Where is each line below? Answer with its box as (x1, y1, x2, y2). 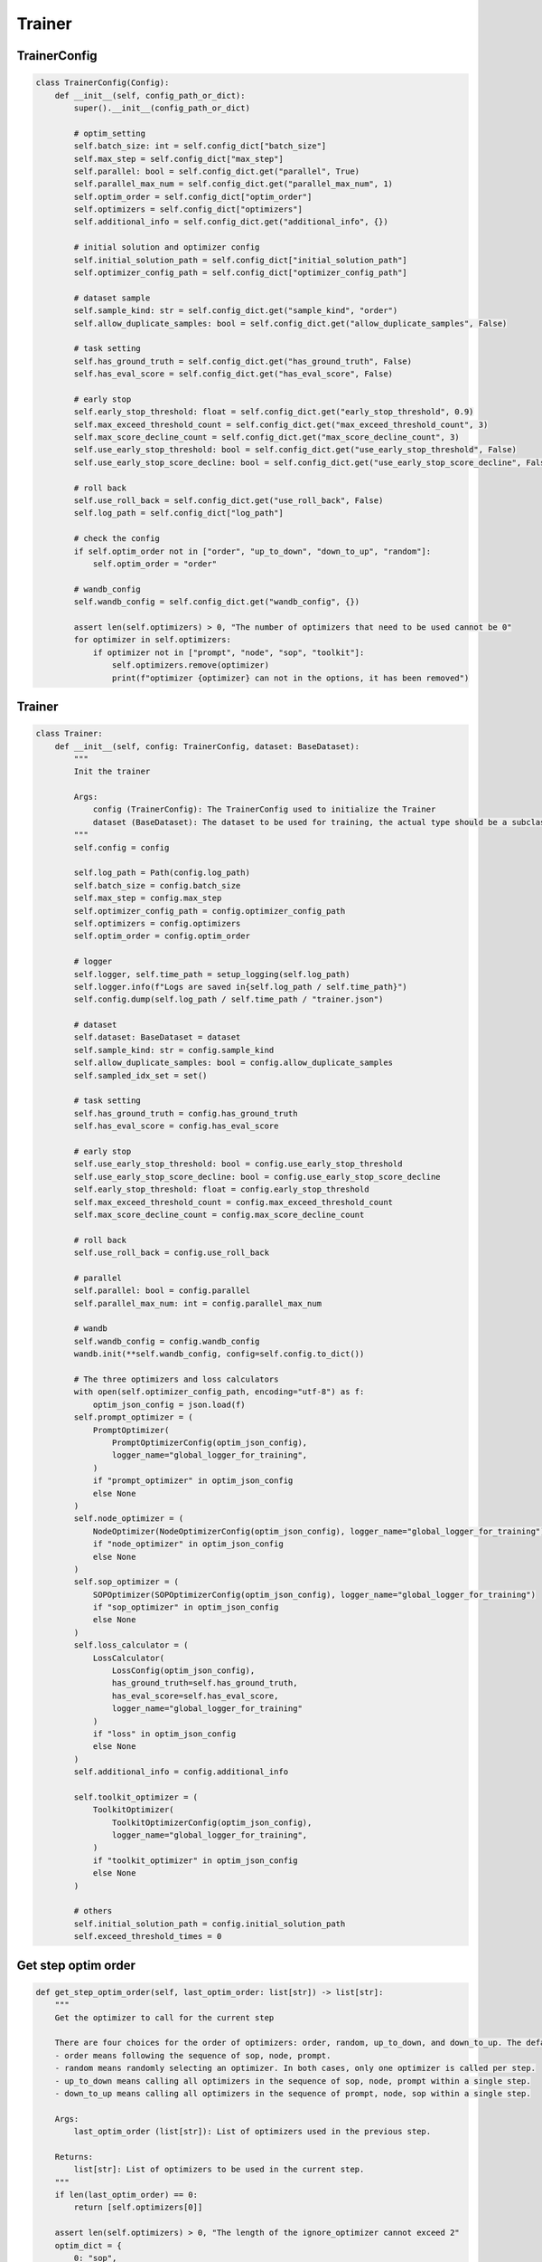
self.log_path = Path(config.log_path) (73, 868, 250, 878)
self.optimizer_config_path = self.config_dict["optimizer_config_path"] (73, 268, 408, 278)
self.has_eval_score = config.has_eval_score (73, 1121, 279, 1131)
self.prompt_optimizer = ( (73, 1412, 193, 1422)
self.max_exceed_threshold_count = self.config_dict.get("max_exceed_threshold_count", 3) (73, 419, 489, 430)
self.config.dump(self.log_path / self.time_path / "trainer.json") (73, 994, 384, 1004)
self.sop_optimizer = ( (73, 1577, 180, 1587)
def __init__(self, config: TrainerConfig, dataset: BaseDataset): (54, 741, 360, 751)
